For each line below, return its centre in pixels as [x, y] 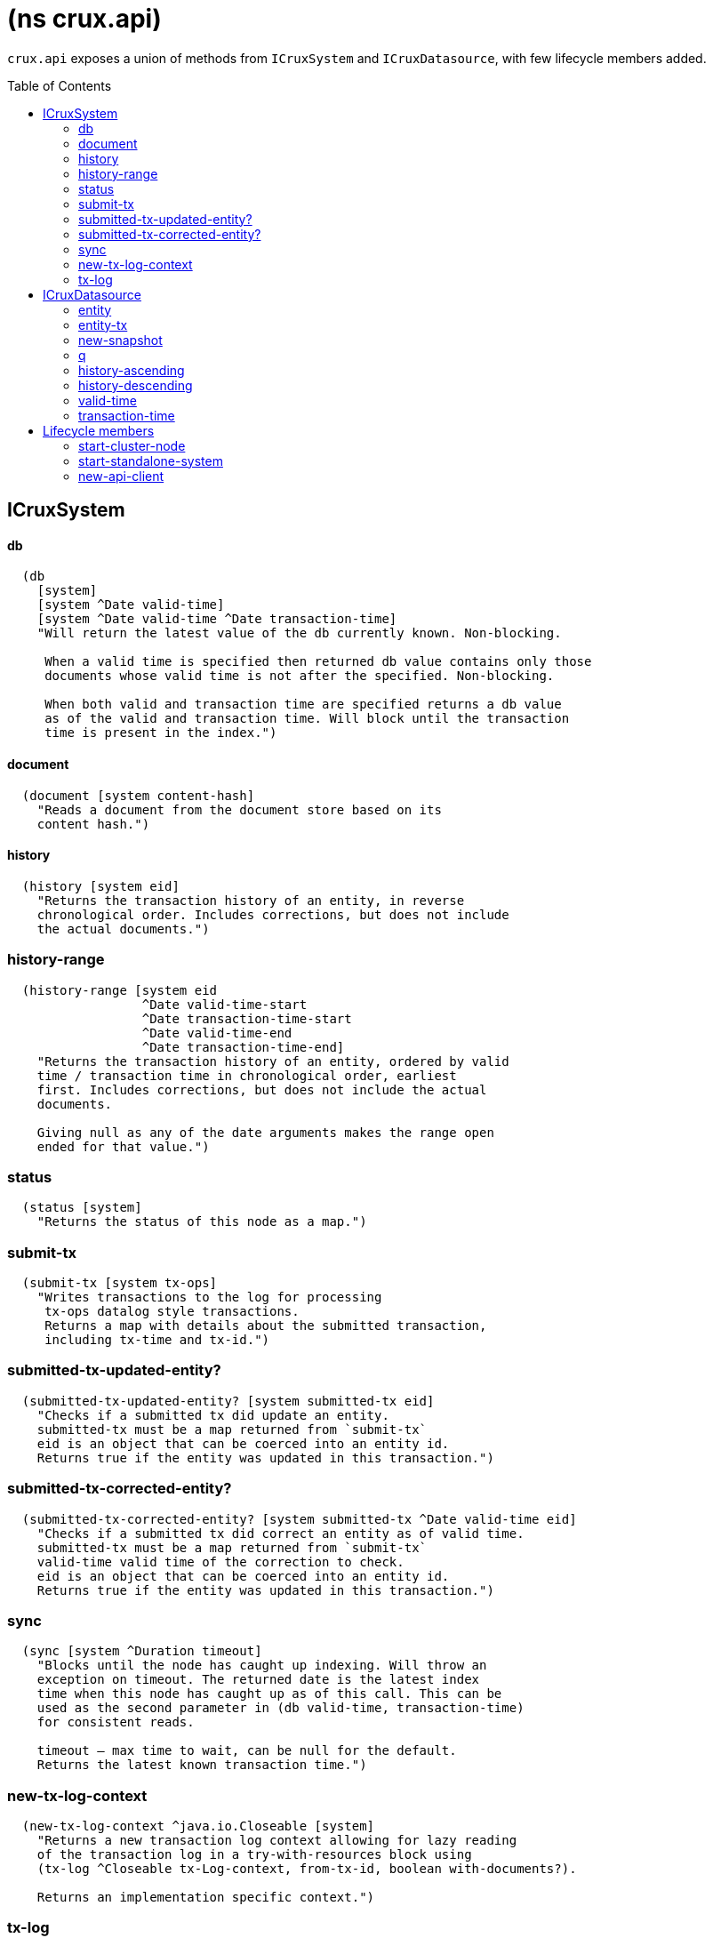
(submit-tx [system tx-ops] [120, 1283]
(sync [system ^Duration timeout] [142, 1651]
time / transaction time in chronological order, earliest [247, 1075]
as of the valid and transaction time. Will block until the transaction [307, 719]
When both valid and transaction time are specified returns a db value [303, 705]
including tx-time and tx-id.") [157, 1340]
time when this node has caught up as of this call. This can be [269, 1694]
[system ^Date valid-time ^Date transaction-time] [217, 619]
